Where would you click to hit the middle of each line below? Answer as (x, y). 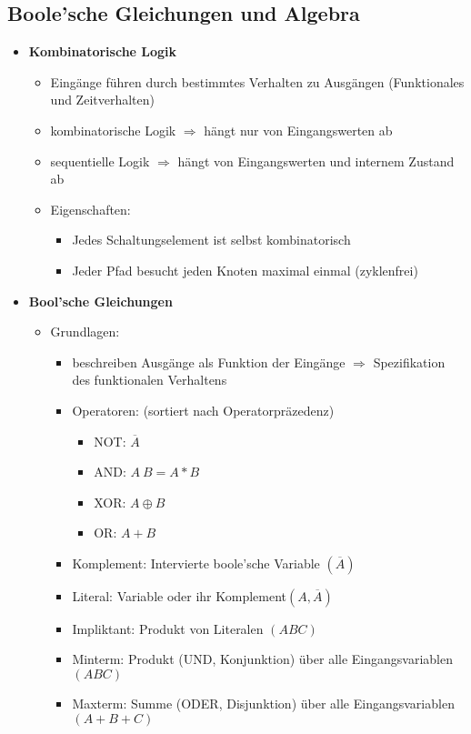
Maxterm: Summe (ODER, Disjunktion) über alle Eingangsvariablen (263, 704)
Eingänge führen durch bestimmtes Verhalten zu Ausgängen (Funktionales (257, 81)
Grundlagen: (85, 332)
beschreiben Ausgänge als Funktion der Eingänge (209, 362)
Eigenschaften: (90, 209)
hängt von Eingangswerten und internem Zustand (316, 161)
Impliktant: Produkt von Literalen (168, 628)
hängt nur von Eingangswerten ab (298, 130)
